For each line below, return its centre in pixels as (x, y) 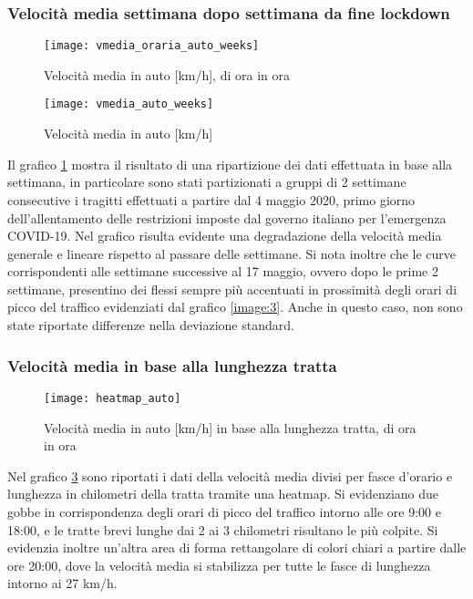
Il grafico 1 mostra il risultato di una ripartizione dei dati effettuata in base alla (230, 164)
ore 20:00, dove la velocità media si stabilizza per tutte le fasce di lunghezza (219, 565)
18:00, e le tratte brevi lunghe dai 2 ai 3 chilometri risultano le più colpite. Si (223, 529)
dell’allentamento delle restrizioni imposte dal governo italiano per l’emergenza (227, 217)
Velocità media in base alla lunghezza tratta (172, 365)
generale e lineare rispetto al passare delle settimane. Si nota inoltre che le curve (232, 253)
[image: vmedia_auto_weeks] (129, 104)
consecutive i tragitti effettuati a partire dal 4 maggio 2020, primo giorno (211, 199)
